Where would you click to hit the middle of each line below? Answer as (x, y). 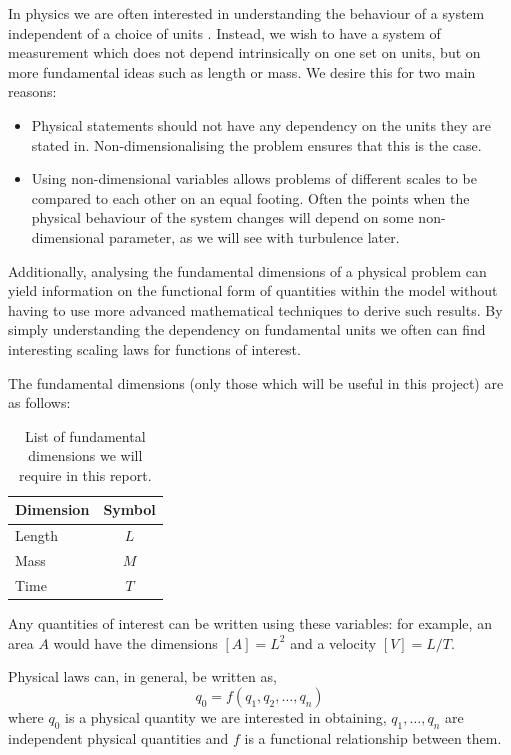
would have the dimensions (135, 642)
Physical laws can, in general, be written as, (142, 676)
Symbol (129, 509)
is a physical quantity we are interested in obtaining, (226, 716)
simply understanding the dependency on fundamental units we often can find (247, 329)
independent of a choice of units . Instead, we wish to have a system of (224, 32)
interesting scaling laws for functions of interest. (154, 348)
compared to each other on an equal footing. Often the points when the (250, 197)
